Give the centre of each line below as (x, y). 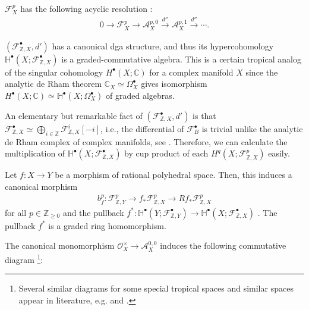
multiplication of (35, 153)
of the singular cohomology (54, 72)
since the (262, 72)
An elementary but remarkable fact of (74, 116)
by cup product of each (166, 153)
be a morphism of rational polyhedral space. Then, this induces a (174, 175)
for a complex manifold (191, 72)
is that (204, 116)
